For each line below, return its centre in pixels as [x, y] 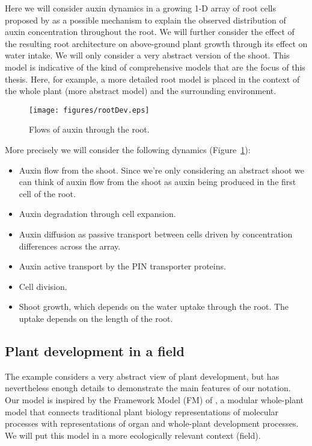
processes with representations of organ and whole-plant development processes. [152, 423]
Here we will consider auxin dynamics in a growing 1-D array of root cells [140, 8]
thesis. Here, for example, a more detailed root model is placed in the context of [152, 79]
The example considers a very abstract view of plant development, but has [142, 376]
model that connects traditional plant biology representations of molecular [142, 411]
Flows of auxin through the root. [89, 129]
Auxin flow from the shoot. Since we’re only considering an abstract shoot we [161, 170]
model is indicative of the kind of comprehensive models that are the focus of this [155, 67]
